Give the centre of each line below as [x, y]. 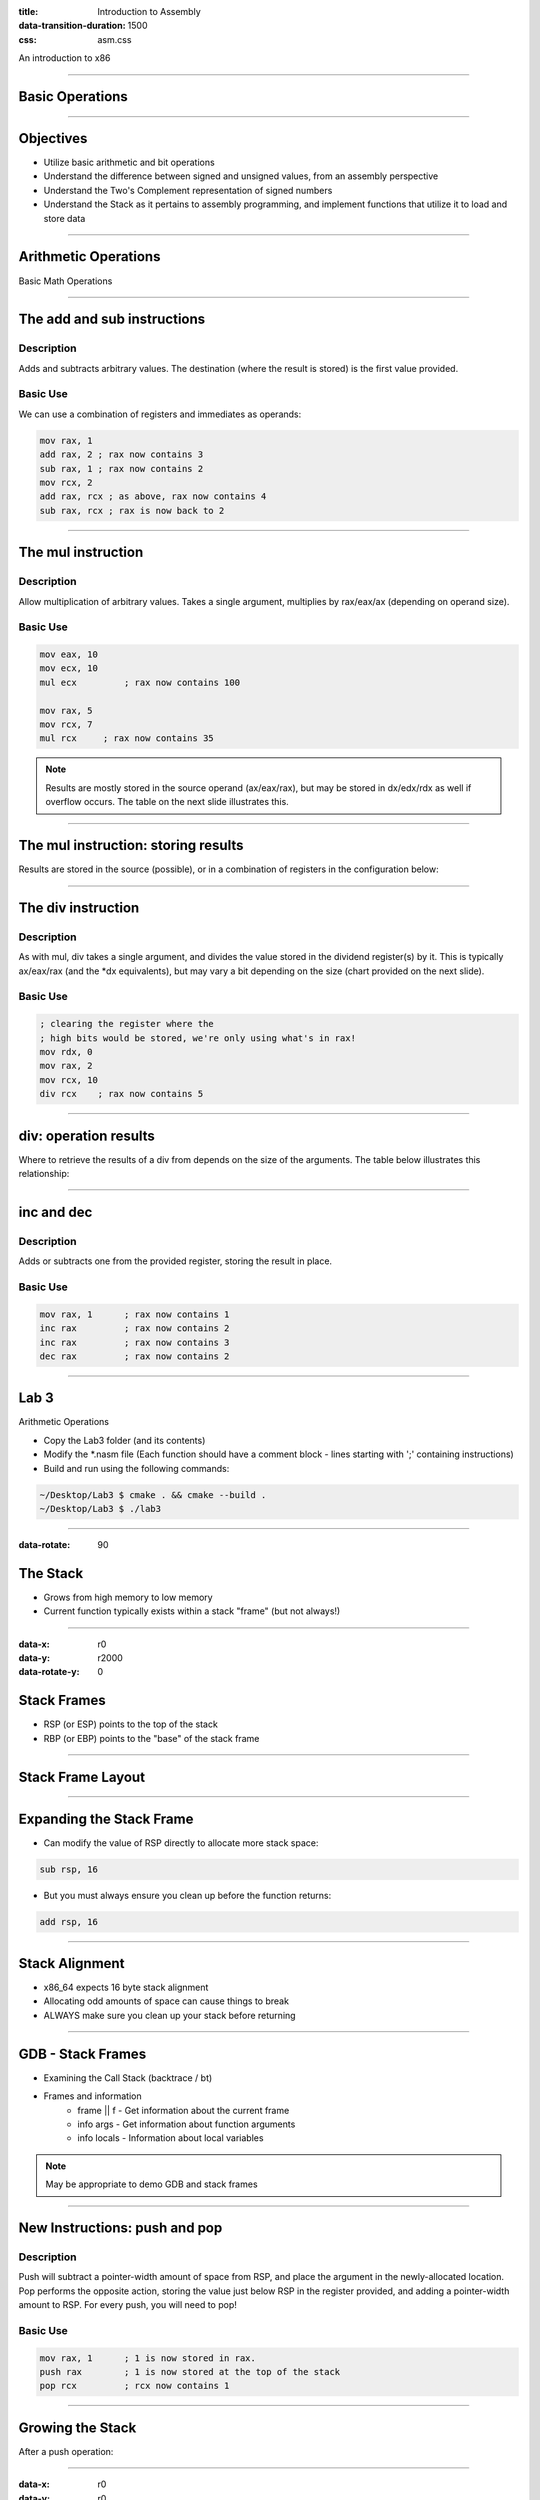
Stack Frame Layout [81, 1776]
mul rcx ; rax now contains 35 [126, 738]
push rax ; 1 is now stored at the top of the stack [190, 2371]
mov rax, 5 [66, 710]
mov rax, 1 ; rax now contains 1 [134, 1314]
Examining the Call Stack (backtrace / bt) [128, 2077]
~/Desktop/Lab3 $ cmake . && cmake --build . [153, 1494]
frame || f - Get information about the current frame [183, 2110]
